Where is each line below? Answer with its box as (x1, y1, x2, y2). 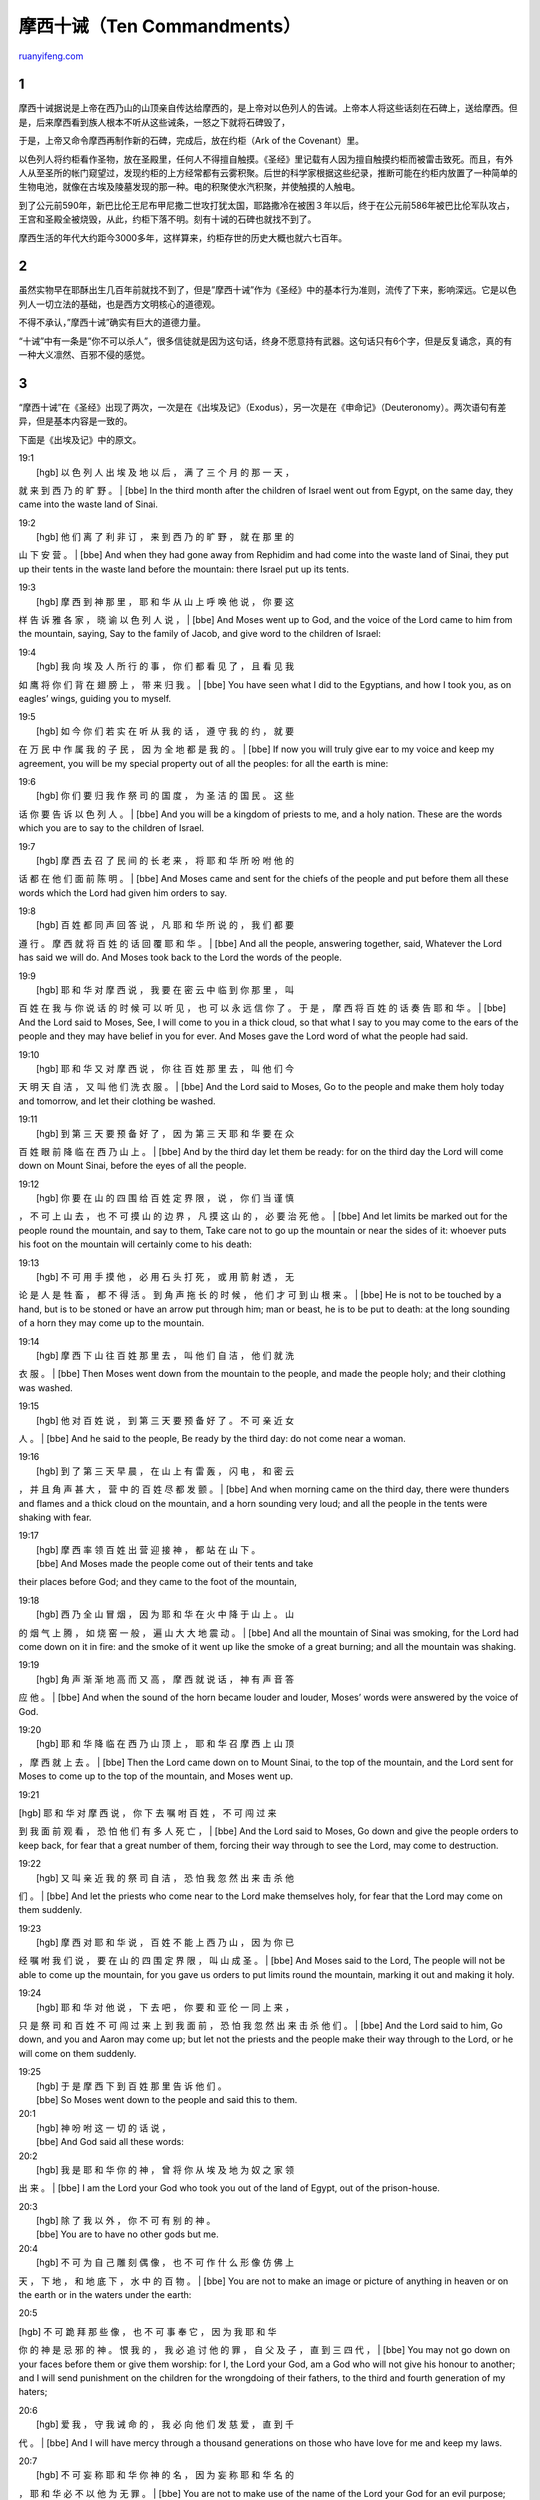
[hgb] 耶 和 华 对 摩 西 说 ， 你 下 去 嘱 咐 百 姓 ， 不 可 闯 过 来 (18, 1806, 277, 1819)
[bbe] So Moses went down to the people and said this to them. (36, 2093, 298, 2105)
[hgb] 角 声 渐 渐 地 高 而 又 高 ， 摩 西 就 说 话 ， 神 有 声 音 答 (36, 1673, 295, 1685)
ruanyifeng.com (18, 50, 84, 62)
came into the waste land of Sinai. (18, 498, 159, 510)
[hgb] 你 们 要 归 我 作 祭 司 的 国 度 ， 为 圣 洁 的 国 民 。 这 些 (36, 790, 295, 802)
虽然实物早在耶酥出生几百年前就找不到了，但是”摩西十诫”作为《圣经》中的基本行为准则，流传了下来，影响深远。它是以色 (18, 284, 517, 296)
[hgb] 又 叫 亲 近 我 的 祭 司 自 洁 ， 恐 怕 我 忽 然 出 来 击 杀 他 (36, 1871, 295, 1884)
